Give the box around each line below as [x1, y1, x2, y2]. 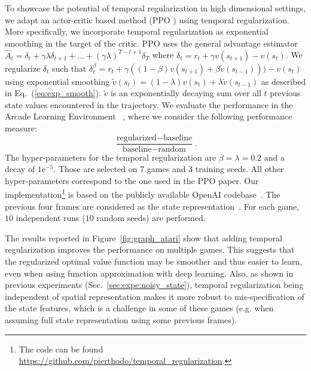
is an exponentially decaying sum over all [111, 87, 261, 99]
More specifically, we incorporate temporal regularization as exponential [5, 25, 269, 38]
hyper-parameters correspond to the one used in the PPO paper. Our [5, 174, 259, 186]
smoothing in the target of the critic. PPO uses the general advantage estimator [5, 36, 298, 49]
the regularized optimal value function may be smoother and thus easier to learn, [5, 255, 303, 268]
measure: [5, 121, 37, 134]
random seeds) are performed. [96, 211, 206, 224]
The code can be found [19, 342, 103, 355]
